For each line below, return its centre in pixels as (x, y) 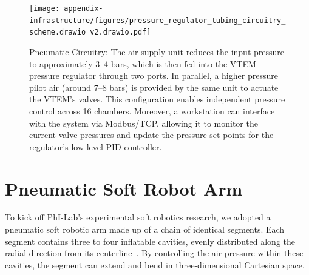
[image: (45, 8)
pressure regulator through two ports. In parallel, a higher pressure (154, 75)
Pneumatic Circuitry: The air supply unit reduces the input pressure (157, 51)
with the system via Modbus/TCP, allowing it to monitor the (144, 123)
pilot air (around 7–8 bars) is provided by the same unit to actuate (154, 87)
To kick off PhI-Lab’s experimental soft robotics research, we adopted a (138, 217)
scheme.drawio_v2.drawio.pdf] (90, 32)
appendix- (83, 8)
